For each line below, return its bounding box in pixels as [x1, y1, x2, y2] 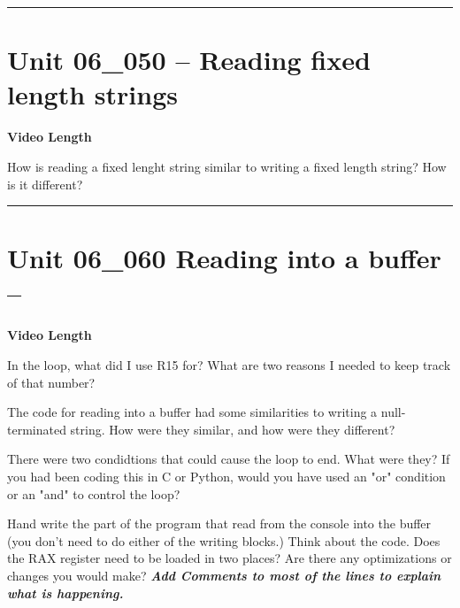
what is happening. [7, 583, 124, 602]
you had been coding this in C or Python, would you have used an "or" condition [7, 466, 446, 485]
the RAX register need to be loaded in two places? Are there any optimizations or [7, 549, 452, 567]
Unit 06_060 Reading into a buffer [7, 240, 441, 276]
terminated [7, 419, 66, 438]
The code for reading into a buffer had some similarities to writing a [7, 403, 378, 421]
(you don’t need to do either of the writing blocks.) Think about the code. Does [7, 531, 441, 550]
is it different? [7, 174, 83, 193]
